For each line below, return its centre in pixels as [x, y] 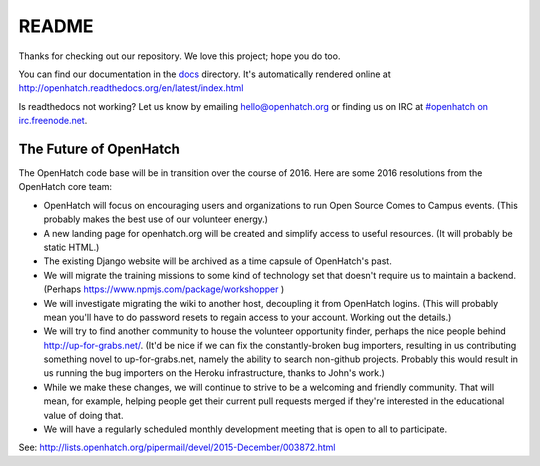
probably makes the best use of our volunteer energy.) [156, 219]
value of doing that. [83, 415]
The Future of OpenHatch [99, 148]
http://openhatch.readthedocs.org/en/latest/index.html [131, 88]
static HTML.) [71, 247]
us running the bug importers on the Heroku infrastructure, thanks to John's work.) [214, 373]
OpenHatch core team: [65, 187]
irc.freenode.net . [53, 121]
